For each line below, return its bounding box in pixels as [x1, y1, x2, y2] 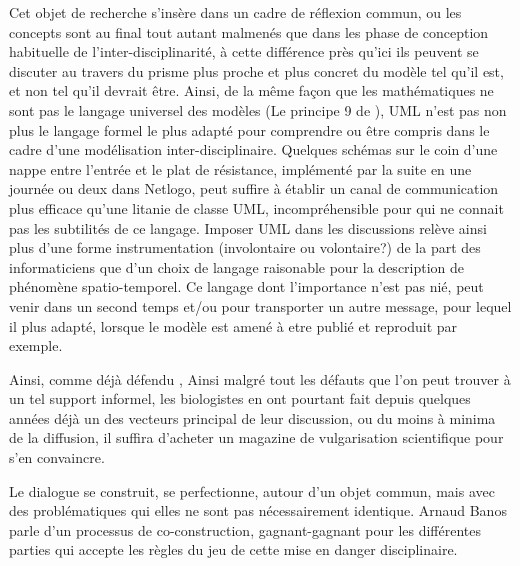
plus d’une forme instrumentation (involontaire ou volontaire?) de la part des [9, 237, 481, 258]
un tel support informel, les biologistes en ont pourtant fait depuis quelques [9, 388, 471, 409]
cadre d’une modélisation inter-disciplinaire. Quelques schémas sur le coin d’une [9, 139, 498, 160]
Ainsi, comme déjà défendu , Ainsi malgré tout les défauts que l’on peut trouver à [9, 368, 511, 389]
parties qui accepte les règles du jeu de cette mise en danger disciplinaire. [9, 539, 458, 560]
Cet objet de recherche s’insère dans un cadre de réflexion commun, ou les [9, 2, 462, 22]
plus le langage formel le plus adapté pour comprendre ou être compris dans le [9, 119, 490, 140]
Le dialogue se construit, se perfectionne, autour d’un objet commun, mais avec [9, 480, 495, 501]
